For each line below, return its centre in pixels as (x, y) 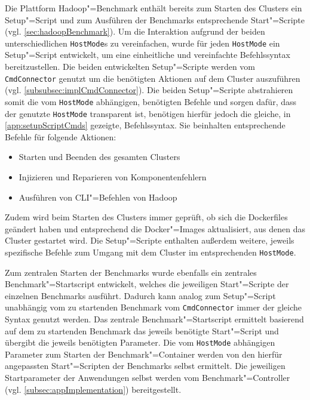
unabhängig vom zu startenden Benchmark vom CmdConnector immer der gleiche (153, 307)
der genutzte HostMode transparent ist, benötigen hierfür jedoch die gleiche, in (148, 113)
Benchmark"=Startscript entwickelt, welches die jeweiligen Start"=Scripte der (147, 284)
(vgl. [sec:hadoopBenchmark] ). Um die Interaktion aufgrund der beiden (135, 31)
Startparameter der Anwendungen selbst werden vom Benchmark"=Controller (148, 378)
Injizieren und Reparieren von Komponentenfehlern (113, 176)
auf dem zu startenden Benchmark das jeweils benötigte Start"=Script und (142, 330)
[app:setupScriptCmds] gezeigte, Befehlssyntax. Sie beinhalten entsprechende (145, 125)
